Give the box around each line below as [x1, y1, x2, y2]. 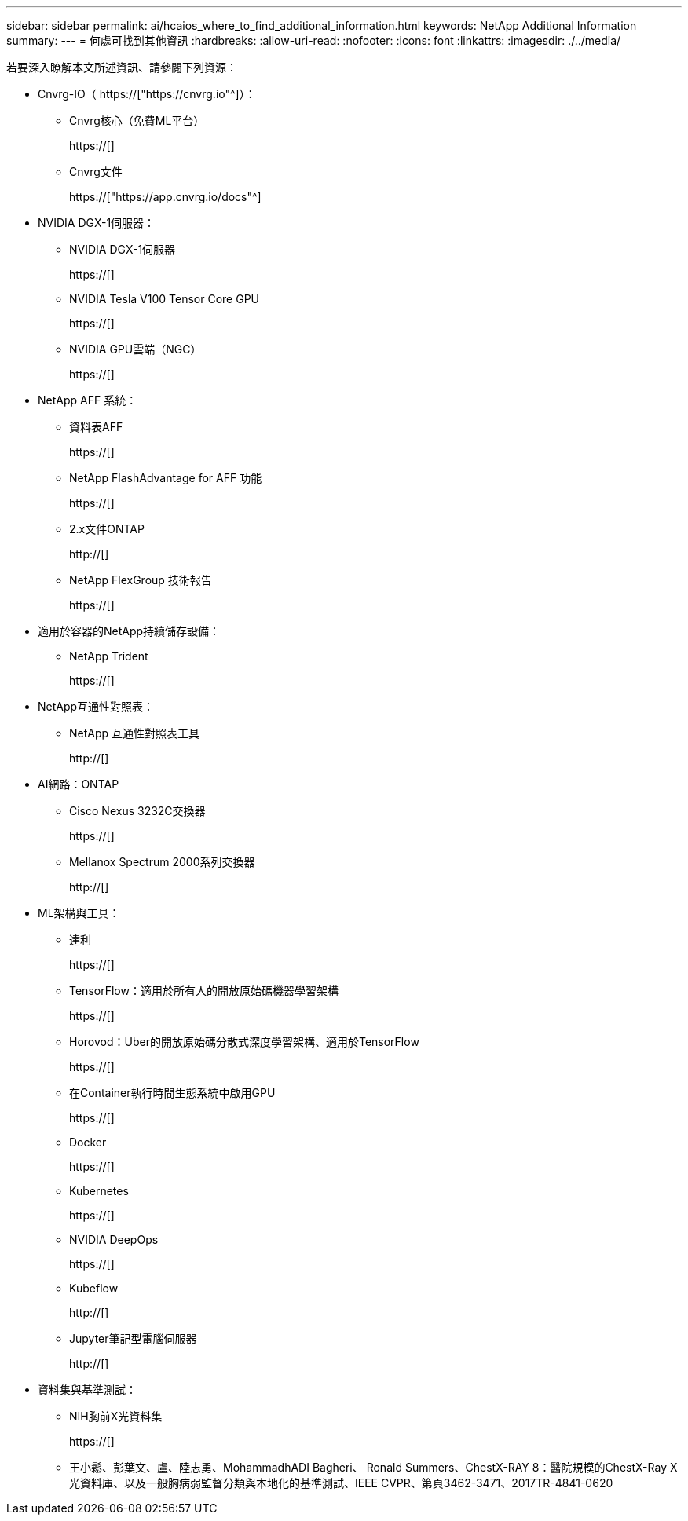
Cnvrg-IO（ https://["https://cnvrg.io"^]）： [38, 87, 256, 101]
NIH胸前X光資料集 [69, 1409, 163, 1423]
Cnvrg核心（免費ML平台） [69, 114, 205, 127]
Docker [69, 1135, 107, 1149]
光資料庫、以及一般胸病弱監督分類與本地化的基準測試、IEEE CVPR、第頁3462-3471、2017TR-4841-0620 [69, 1476, 613, 1490]
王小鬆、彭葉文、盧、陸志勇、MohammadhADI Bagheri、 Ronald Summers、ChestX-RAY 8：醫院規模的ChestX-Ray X [69, 1461, 678, 1474]
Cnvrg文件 [69, 165, 123, 178]
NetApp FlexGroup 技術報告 [69, 573, 212, 587]
